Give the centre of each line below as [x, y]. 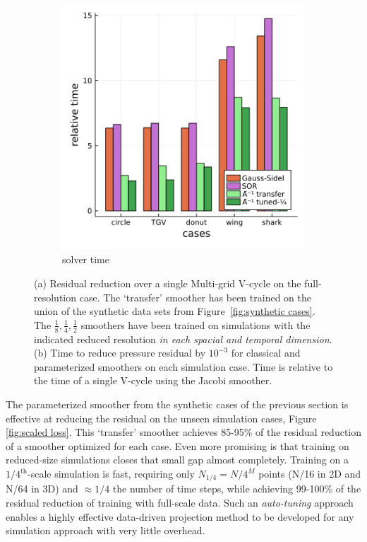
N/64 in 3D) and [42, 489]
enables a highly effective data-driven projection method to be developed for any [180, 516]
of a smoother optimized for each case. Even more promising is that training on [178, 445]
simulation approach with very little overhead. [106, 530]
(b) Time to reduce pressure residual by [120, 353]
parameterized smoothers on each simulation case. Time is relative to [183, 366]
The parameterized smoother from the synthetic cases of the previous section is [177, 404]
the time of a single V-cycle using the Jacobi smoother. [153, 380]
